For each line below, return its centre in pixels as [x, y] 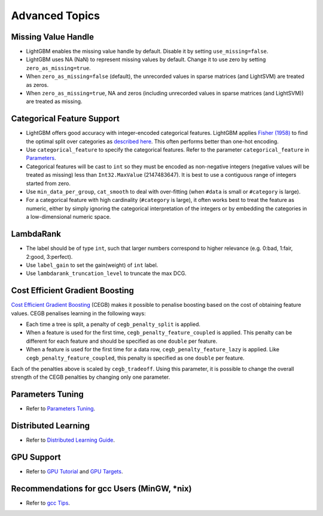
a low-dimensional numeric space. [68, 217]
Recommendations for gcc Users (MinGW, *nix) [101, 488]
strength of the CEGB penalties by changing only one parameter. [91, 377]
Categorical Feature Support [65, 119]
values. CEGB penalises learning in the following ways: [78, 313]
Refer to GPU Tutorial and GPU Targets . [74, 472]
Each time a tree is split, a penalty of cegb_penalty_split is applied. [113, 324]
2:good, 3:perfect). [49, 257]
